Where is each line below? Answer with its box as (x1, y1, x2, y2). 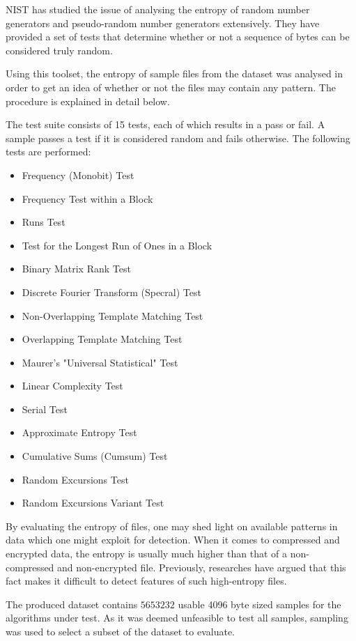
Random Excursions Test (22, 472, 129, 486)
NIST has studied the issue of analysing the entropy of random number (6, 2, 310, 16)
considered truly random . (6, 43, 113, 57)
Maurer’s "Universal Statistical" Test (22, 355, 178, 369)
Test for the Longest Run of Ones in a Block (22, 238, 212, 252)
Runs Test (22, 215, 65, 229)
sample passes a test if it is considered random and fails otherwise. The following (6, 130, 350, 145)
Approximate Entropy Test (22, 425, 137, 440)
